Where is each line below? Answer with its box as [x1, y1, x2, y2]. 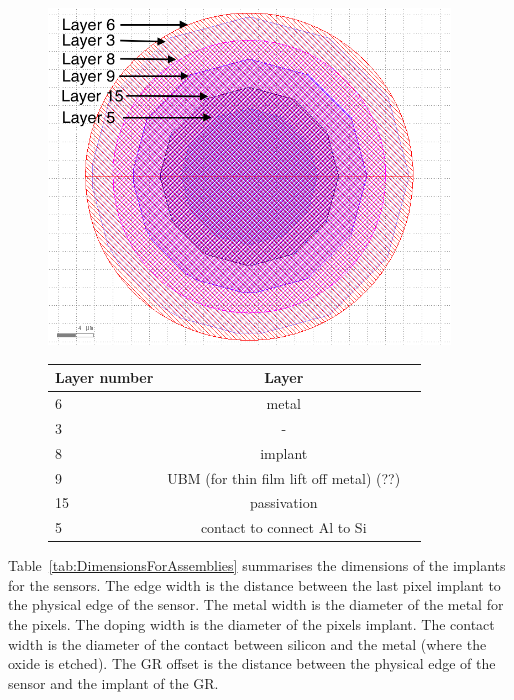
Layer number [55, 367, 154, 388]
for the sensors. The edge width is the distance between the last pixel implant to [8, 574, 501, 595]
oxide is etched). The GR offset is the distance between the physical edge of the [8, 653, 496, 674]
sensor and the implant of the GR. [8, 672, 219, 693]
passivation [249, 492, 318, 513]
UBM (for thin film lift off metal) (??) [167, 467, 401, 488]
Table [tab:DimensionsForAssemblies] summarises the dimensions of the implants [8, 555, 506, 576]
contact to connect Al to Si [200, 517, 367, 538]
